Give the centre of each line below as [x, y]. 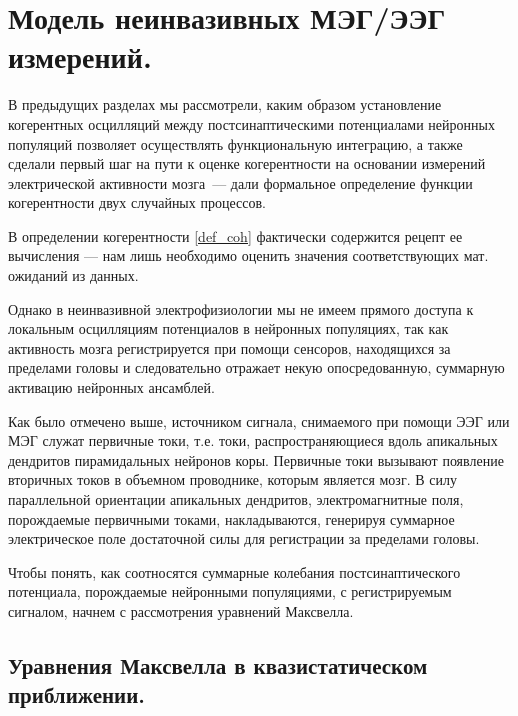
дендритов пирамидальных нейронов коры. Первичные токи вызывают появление [256, 459]
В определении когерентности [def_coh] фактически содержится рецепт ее [235, 235]
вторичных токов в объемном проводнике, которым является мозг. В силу [232, 479]
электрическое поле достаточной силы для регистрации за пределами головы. [244, 538]
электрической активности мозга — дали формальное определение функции [240, 182]
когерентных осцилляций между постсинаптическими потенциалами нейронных [251, 123]
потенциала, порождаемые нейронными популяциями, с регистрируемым [230, 591]
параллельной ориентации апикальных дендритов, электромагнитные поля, [236, 499]
